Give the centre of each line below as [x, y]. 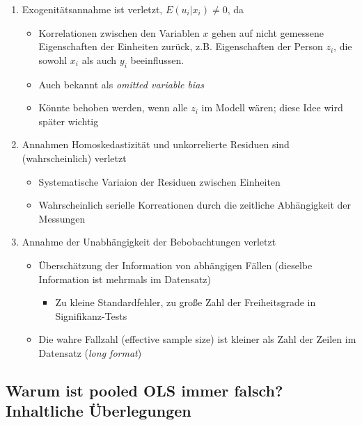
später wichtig [69, 121]
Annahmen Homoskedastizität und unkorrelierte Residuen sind [156, 144]
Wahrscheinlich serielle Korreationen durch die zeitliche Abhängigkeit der [195, 205]
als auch [99, 59]
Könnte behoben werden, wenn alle [113, 107]
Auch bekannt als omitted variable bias [121, 84]
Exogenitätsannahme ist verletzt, [92, 9]
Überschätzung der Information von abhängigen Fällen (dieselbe [175, 265]
